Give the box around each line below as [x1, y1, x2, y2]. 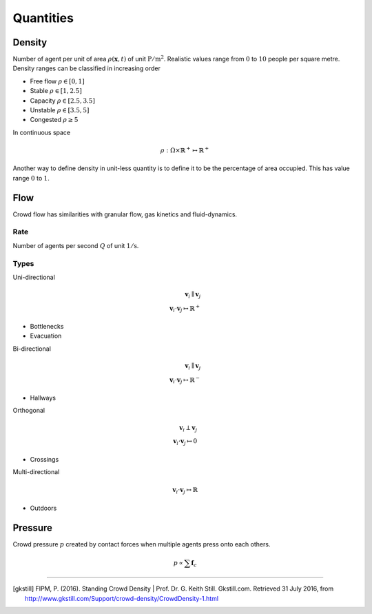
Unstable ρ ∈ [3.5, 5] [30, 106, 90, 114]
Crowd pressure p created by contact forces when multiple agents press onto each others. [12, 540, 271, 548]
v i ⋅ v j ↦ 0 [173, 438, 198, 447]
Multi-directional [12, 468, 60, 476]
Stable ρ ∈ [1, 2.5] [30, 87, 82, 95]
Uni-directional [12, 273, 55, 281]
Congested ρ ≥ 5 [30, 116, 79, 124]
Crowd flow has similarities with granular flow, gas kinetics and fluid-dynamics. [12, 210, 238, 218]
